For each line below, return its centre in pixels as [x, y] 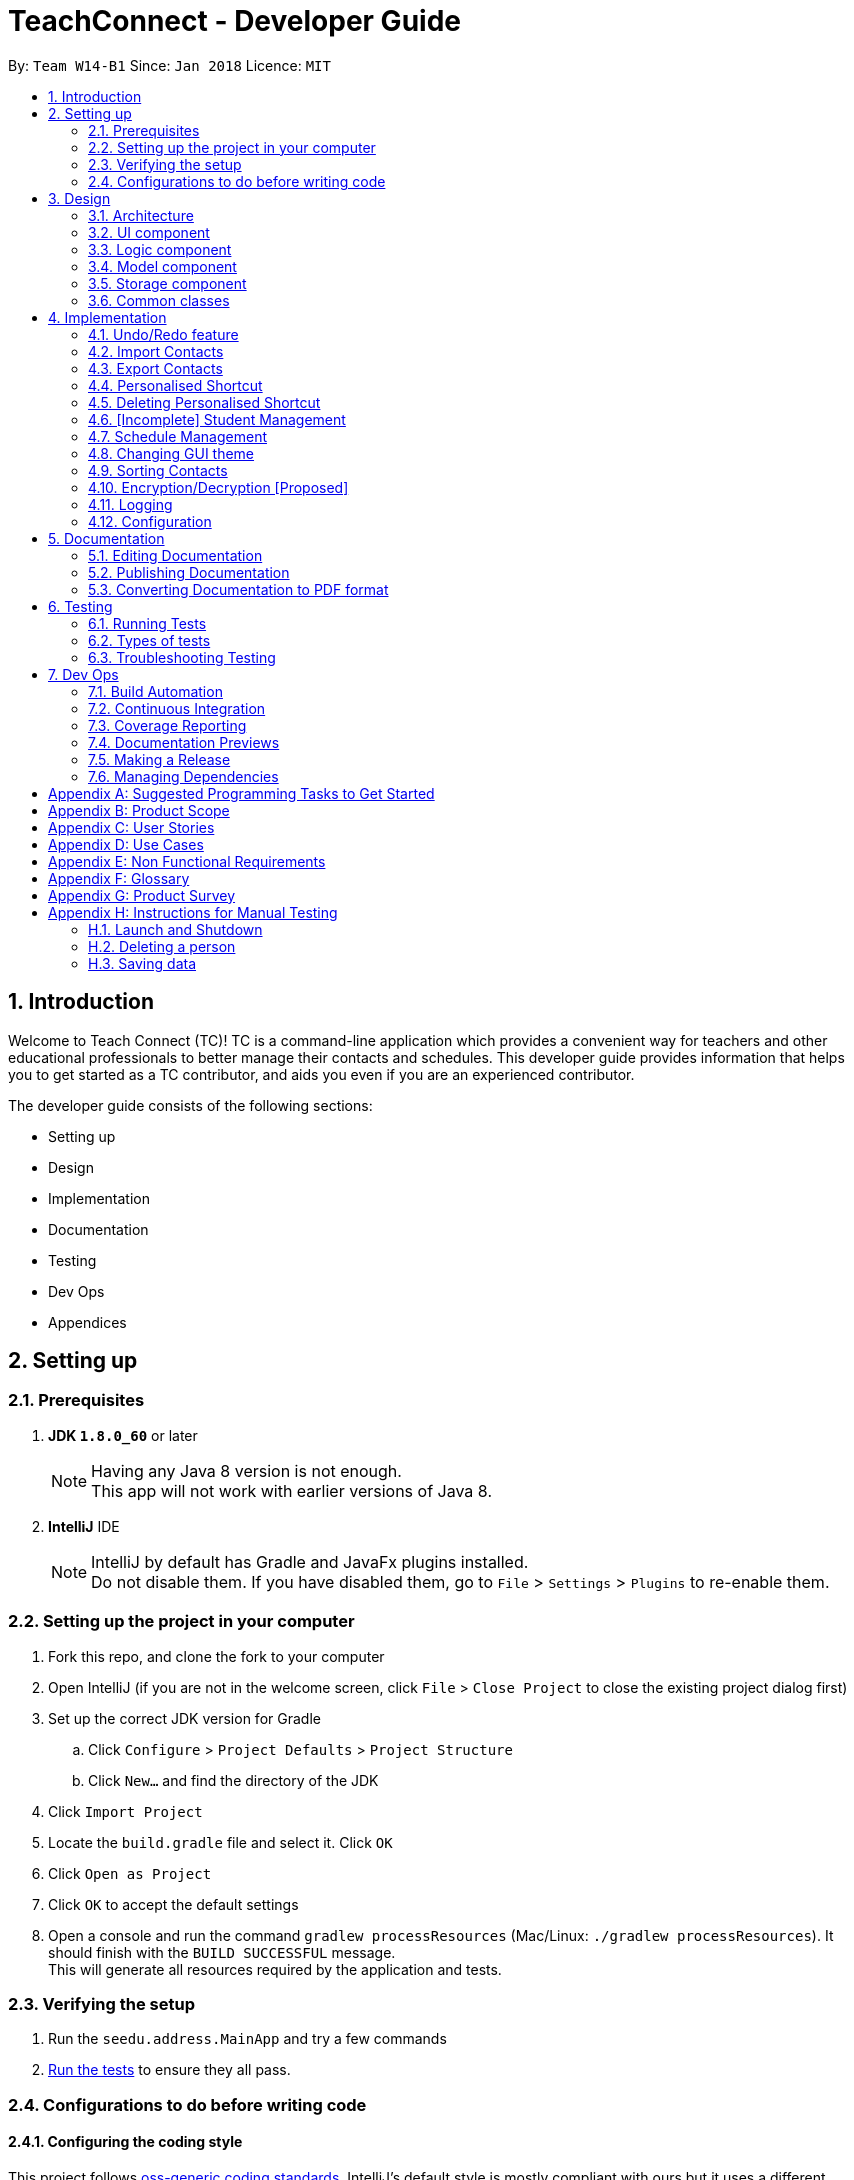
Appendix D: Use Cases [126, 844]
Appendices [87, 1322]
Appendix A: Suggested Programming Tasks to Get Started [241, 793]
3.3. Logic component [160, 249]
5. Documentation [106, 538]
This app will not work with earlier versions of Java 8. [291, 1490]
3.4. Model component [162, 266]
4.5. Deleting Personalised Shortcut [204, 402]
